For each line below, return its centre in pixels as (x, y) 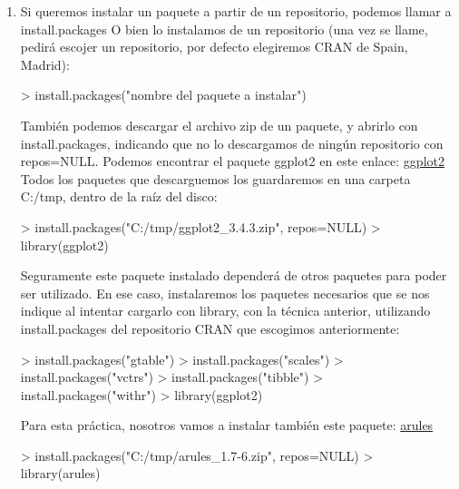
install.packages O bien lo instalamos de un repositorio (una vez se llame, (224, 29)
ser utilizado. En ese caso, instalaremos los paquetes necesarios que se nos (225, 293)
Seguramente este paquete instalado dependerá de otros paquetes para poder (234, 275)
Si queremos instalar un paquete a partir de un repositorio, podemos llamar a (236, 11)
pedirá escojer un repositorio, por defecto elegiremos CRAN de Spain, (214, 47)
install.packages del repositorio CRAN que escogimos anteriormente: (210, 328)
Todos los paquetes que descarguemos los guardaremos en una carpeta (215, 178)
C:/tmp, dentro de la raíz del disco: (119, 196)
